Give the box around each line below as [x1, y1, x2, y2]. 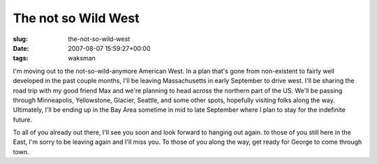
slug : [13, 35, 28, 43]
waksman [68, 54, 96, 63]
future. [13, 115, 33, 124]
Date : [13, 44, 29, 52]
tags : [13, 54, 29, 63]
